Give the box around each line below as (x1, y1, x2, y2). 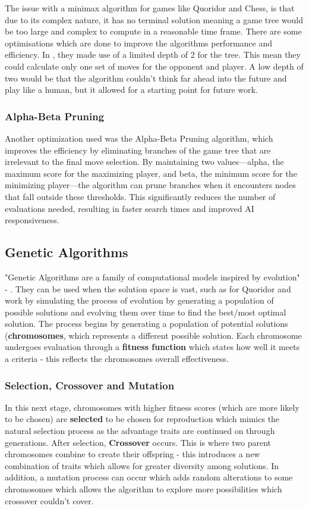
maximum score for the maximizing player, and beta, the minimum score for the (5, 167, 297, 179)
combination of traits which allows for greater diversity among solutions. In (5, 459, 279, 471)
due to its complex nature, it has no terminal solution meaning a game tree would (5, 13, 303, 26)
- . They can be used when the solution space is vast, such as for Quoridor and (5, 282, 291, 295)
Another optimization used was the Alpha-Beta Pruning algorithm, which (5, 132, 273, 144)
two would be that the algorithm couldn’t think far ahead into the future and (5, 71, 287, 84)
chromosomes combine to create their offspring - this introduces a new (5, 448, 260, 460)
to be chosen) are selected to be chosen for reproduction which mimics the (5, 413, 280, 425)
